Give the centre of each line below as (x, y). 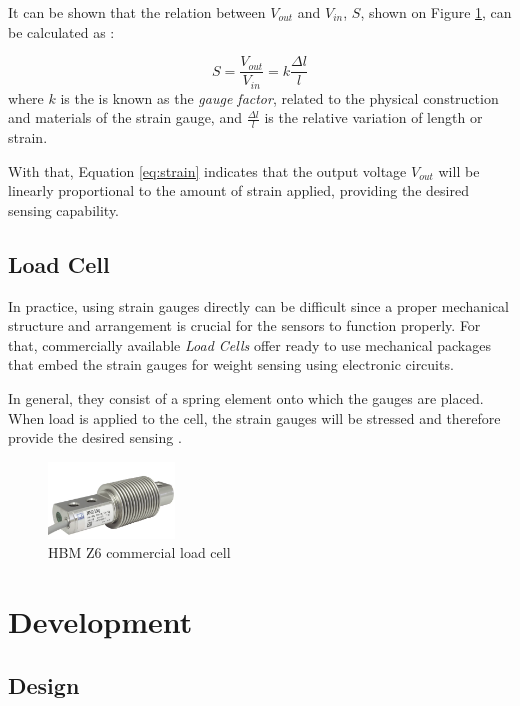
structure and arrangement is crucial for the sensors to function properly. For (244, 325)
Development (100, 621)
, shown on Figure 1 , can (436, 12)
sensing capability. (64, 209)
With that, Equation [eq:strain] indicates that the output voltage (207, 170)
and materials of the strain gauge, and (125, 117)
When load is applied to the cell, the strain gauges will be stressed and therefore (254, 417)
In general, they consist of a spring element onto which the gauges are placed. (246, 398)
